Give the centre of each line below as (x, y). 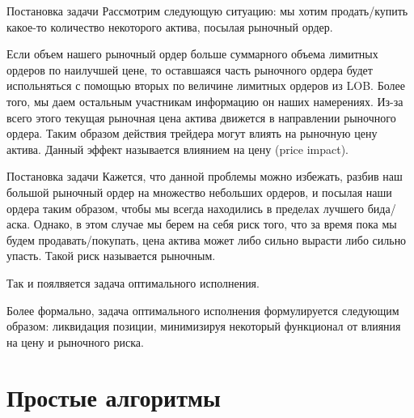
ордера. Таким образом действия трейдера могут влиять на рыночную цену (192, 133)
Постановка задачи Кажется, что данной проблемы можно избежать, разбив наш (205, 176)
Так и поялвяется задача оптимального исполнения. (133, 282)
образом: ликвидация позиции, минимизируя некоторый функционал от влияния (204, 326)
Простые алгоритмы (114, 397)
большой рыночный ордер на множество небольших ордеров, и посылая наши (199, 192)
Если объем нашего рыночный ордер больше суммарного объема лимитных (192, 54)
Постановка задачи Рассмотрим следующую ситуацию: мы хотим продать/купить (207, 11)
